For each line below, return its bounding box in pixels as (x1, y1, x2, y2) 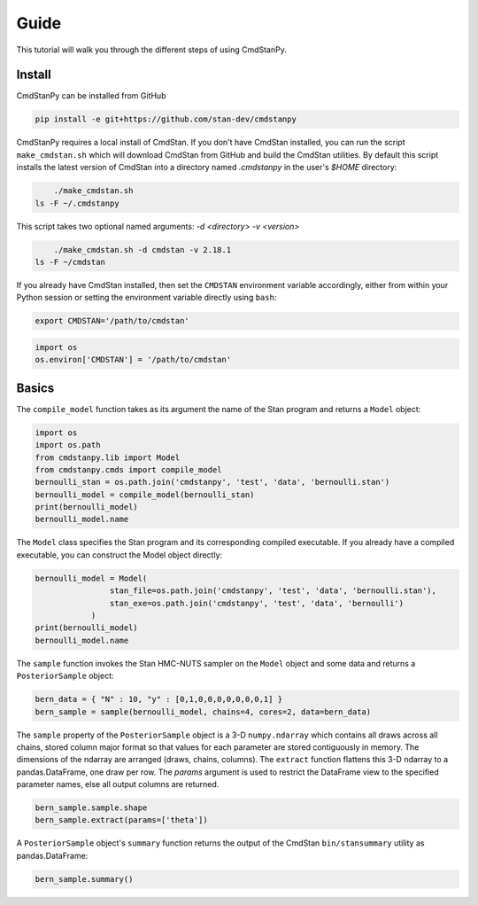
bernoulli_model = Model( (35, 573, 148, 583)
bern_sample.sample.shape (35, 803, 148, 813)
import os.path (35, 440, 101, 450)
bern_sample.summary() (35, 874, 134, 884)
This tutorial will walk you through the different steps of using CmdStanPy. (16, 44, 287, 55)
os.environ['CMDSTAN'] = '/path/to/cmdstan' (35, 355, 232, 365)
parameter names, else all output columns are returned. (16, 779, 220, 790)
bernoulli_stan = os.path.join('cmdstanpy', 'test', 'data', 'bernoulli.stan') (35, 477, 390, 488)
